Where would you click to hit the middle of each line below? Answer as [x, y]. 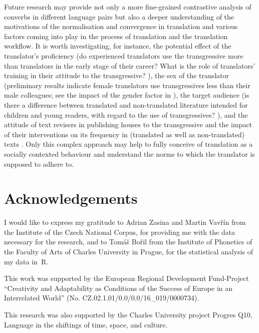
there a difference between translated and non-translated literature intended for [126, 104]
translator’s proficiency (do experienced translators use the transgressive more [124, 55]
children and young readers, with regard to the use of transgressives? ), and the [126, 114]
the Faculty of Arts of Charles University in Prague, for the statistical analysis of [128, 251]
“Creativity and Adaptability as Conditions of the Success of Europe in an [118, 288]
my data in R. [26, 261]
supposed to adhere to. [39, 163]
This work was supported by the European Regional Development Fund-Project [126, 278]
